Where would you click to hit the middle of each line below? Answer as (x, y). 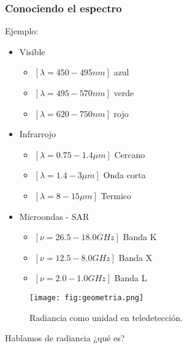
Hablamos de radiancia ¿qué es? (65, 338)
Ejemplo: (22, 31)
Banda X (135, 257)
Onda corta (124, 175)
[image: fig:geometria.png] (87, 297)
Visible (32, 51)
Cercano (130, 154)
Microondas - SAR (54, 216)
